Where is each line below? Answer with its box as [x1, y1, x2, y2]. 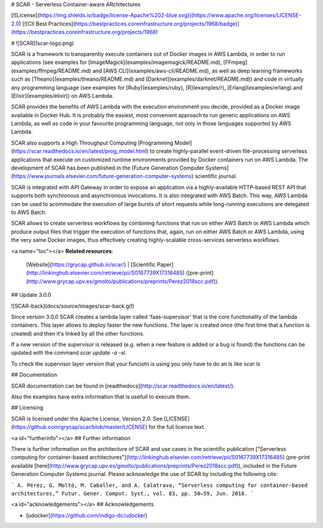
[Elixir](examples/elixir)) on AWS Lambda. [11, 92, 114, 99]
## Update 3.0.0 [11, 291, 51, 299]
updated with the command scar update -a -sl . [11, 349, 127, 357]
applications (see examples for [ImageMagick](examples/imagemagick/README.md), [11, 59, 223, 66]
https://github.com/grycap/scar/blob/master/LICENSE [13, 423, 146, 431]
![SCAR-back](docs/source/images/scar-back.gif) [11, 302, 135, 309]
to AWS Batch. [11, 208, 47, 216]
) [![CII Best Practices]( [19, 20, 76, 27]
